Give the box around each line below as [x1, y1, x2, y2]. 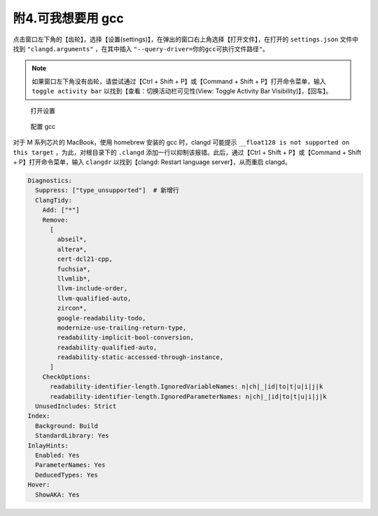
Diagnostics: [27, 177, 73, 185]
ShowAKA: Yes [35, 491, 80, 498]
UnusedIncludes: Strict [35, 402, 117, 410]
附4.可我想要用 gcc [13, 11, 124, 26]
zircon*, [57, 304, 87, 312]
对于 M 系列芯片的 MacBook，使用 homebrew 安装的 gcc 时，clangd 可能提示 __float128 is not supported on [13, 138, 350, 147]
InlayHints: [27, 442, 69, 449]
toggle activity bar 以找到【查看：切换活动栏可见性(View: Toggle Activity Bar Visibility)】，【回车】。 [31, 87, 332, 95]
